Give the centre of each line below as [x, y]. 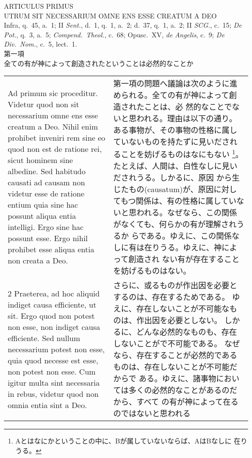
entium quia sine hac [43, 205]
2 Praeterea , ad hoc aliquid [54, 293]
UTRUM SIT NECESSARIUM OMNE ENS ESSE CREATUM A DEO [110, 15]
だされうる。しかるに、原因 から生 [176, 178]
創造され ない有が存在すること [184, 259]
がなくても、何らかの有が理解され [175, 224]
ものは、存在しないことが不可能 [171, 367]
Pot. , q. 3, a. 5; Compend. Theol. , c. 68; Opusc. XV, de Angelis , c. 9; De [114, 34]
